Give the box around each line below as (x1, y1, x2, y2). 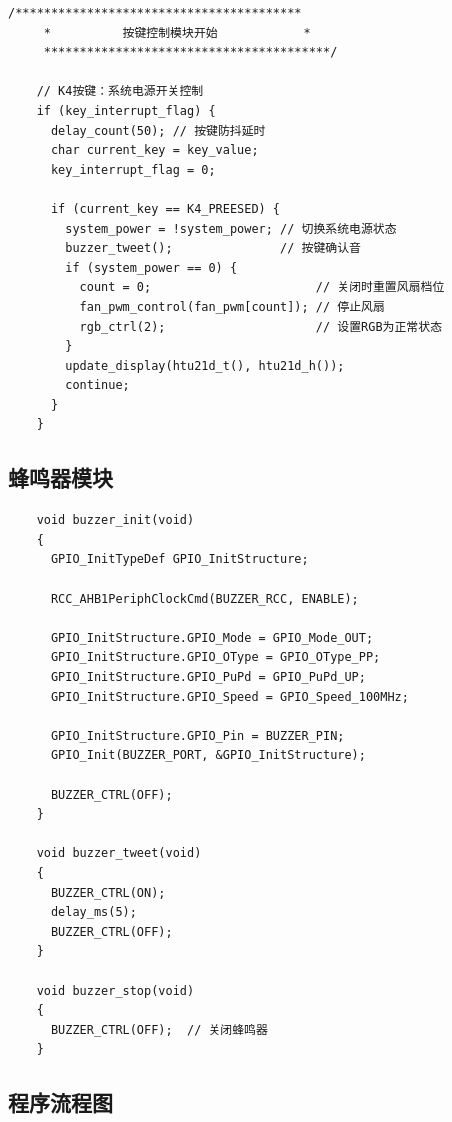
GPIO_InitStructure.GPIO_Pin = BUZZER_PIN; (50, 728, 345, 743)
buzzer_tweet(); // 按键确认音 (65, 241, 361, 256)
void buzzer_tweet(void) (36, 846, 202, 861)
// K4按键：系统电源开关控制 (36, 84, 204, 99)
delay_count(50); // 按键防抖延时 (50, 123, 266, 138)
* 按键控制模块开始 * (43, 25, 311, 40)
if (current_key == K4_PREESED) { (50, 201, 281, 216)
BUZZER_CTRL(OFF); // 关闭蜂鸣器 (50, 1022, 268, 1037)
